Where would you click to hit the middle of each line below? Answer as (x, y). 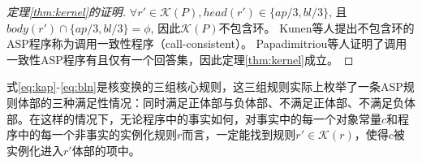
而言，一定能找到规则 (239, 134)
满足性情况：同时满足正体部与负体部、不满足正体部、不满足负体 (245, 102)
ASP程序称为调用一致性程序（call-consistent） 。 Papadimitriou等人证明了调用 (207, 43)
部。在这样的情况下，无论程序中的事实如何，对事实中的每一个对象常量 (194, 118)
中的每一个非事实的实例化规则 (97, 134)
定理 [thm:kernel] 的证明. (67, 11)
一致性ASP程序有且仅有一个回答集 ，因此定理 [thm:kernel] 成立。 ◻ (180, 59)
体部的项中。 (106, 150)
